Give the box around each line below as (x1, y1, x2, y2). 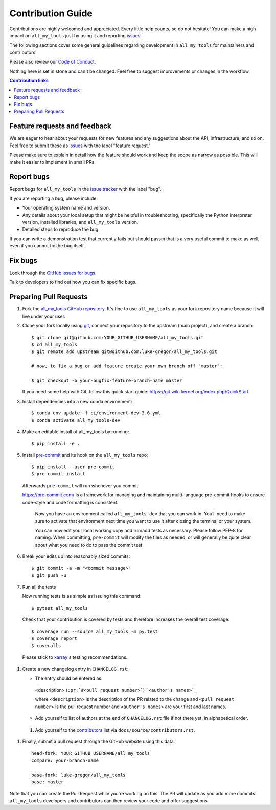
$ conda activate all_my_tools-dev (31, 418, 121, 423)
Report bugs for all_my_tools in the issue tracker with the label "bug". (9, 186, 162, 192)
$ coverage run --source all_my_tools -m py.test (31, 628, 158, 634)
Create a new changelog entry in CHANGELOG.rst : (22, 666, 129, 672)
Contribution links (9, 77, 49, 84)
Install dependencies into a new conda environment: (22, 398, 132, 404)
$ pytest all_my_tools (31, 605, 88, 611)
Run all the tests (22, 584, 56, 590)
